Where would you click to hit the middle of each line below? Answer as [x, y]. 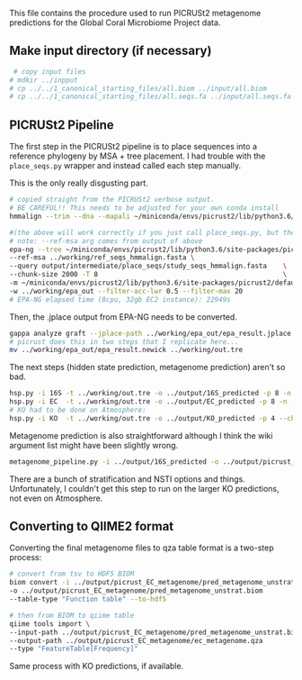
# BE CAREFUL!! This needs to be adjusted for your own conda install [144, 208]
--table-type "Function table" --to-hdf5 [88, 599]
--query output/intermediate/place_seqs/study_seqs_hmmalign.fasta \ [148, 266]
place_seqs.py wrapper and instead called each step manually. [125, 166]
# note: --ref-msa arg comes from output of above [106, 241]
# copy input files [50, 71]
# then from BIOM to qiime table [72, 615]
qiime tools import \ [50, 624]
